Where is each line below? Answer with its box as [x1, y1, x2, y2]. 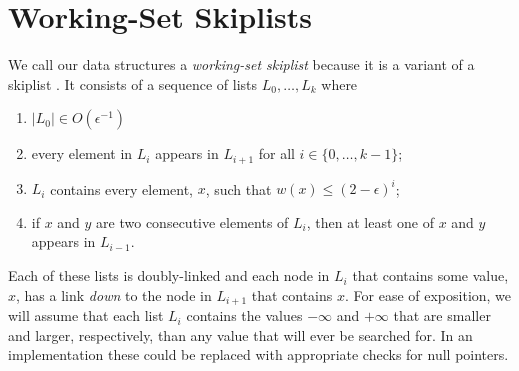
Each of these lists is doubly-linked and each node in [8, 265, 330, 286]
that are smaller [393, 305, 491, 326]
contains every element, [50, 178, 193, 199]
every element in [31, 143, 133, 164]
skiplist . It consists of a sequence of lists [8, 73, 258, 94]
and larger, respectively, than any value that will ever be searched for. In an [8, 324, 473, 345]
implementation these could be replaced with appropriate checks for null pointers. [8, 344, 509, 365]
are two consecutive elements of [96, 211, 289, 232]
